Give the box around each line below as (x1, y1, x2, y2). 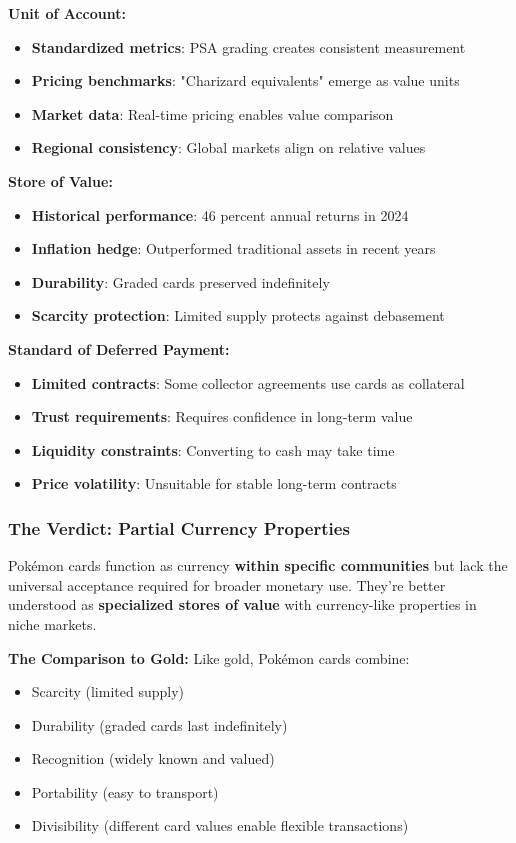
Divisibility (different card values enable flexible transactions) (31, 815, 409, 836)
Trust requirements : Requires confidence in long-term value (31, 406, 413, 427)
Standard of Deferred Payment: (8, 338, 230, 359)
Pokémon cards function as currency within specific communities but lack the (8, 555, 508, 576)
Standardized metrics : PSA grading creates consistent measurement (31, 36, 466, 57)
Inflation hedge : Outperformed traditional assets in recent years (31, 238, 436, 259)
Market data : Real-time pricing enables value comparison (31, 103, 394, 124)
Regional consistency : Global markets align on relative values (31, 137, 426, 158)
